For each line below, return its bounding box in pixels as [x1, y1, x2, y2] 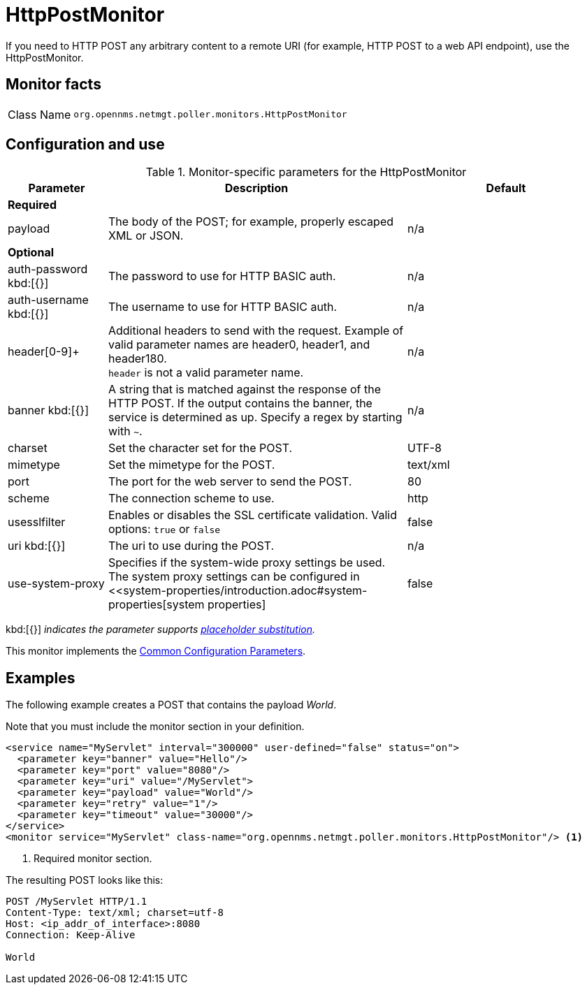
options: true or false [108, 522, 221, 537]
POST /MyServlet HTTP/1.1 [6, 896, 147, 908]
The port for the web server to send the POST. [108, 474, 352, 489]
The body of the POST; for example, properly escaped [108, 214, 394, 229]
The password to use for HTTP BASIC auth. [108, 269, 336, 284]
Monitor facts [6, 75, 101, 94]
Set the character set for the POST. [108, 441, 293, 456]
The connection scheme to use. [108, 491, 275, 506]
